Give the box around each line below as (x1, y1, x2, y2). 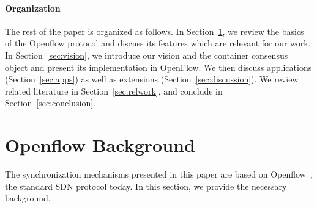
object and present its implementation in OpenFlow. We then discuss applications (5, 60, 312, 73)
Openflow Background (5, 132, 195, 157)
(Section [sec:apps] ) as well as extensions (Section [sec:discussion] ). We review (5, 73, 299, 85)
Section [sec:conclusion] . (5, 96, 95, 109)
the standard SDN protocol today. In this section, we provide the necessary (5, 179, 287, 192)
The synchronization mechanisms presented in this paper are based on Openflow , (5, 168, 313, 181)
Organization (5, 1, 61, 14)
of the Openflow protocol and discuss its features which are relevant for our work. (5, 37, 311, 49)
